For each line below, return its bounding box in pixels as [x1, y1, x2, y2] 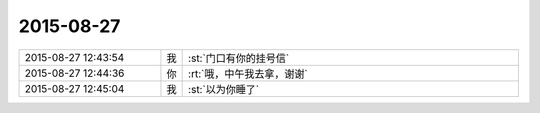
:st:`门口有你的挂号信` [188, 51, 290, 65]
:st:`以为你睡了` [188, 82, 260, 96]
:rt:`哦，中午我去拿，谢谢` [188, 66, 309, 80]
